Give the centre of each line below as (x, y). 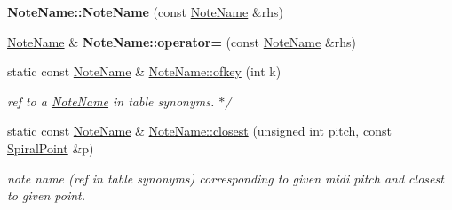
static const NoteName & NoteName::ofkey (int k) (144, 71)
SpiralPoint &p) (51, 148)
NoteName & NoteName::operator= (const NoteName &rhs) (182, 41)
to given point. (47, 195)
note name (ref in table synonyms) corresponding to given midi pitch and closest (226, 178)
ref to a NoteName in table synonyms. (111, 101)
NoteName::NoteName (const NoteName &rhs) (146, 12)
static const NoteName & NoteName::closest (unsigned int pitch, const (199, 131)
